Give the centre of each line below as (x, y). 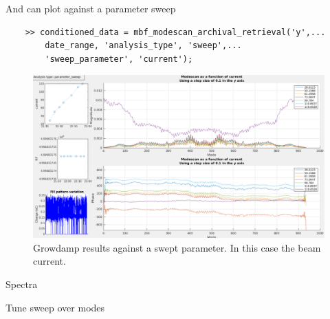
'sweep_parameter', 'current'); (119, 59)
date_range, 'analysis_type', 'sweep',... (143, 46)
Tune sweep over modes (55, 307)
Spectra (22, 284)
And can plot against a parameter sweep (91, 8)
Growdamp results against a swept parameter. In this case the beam (177, 247)
